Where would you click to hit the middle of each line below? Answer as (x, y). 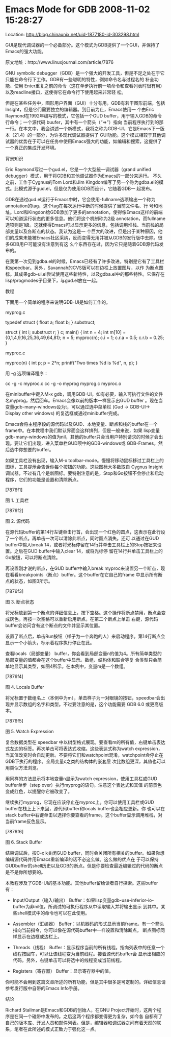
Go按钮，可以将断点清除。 (33, 557)
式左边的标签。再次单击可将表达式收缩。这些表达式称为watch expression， (84, 749)
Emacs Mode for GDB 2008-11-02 (78, 9)
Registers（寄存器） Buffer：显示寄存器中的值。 (63, 971)
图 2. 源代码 (18, 521)
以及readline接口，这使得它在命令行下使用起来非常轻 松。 (66, 92)
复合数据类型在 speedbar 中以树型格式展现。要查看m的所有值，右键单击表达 (85, 742)
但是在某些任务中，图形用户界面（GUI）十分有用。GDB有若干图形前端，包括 (85, 103)
